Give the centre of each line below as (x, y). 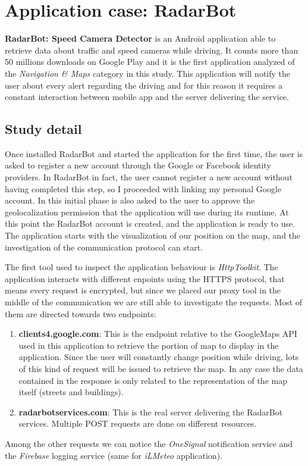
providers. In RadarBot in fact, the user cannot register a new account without (149, 177)
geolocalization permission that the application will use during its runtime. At (147, 212)
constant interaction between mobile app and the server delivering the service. (147, 97)
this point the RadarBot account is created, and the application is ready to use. (150, 223)
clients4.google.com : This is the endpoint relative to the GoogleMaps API (158, 334)
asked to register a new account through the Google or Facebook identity (138, 165)
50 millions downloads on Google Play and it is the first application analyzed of (150, 62)
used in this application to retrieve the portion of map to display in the (149, 345)
